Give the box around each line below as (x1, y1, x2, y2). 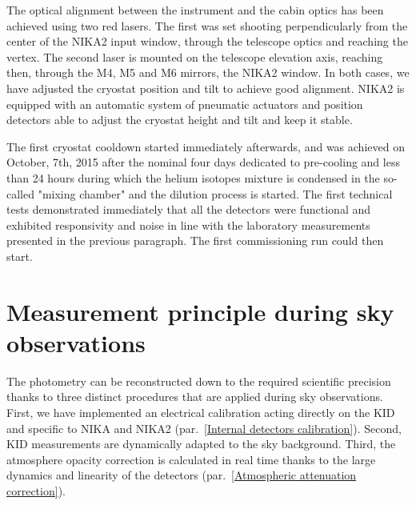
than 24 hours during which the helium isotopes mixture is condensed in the (6, 169, 380, 186)
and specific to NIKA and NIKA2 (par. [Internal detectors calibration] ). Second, (6, 419, 402, 436)
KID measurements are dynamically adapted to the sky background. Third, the (6, 435, 396, 452)
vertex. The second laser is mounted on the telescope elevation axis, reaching (6, 48, 383, 65)
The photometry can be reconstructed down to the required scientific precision (6, 372, 391, 389)
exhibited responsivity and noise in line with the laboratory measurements (6, 216, 370, 233)
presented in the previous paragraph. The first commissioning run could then (6, 232, 384, 249)
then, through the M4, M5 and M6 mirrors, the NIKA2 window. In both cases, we (6, 64, 410, 81)
